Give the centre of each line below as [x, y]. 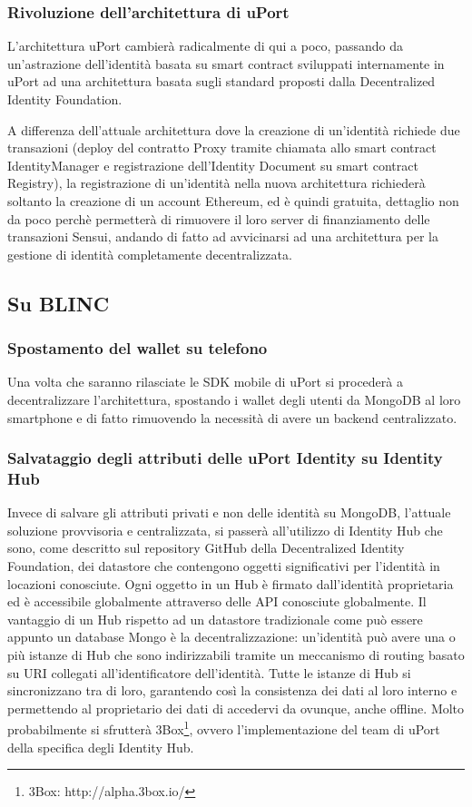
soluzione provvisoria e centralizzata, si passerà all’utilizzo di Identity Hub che [225, 530]
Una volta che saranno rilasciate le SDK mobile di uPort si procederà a [205, 382]
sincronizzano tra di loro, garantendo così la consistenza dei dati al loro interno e [232, 690]
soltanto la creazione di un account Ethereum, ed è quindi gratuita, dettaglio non [233, 200]
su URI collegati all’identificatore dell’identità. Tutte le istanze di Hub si [209, 672]
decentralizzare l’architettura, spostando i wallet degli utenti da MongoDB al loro [234, 399]
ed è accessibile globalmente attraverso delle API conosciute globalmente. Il [217, 601]
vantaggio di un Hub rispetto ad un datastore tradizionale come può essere [215, 619]
